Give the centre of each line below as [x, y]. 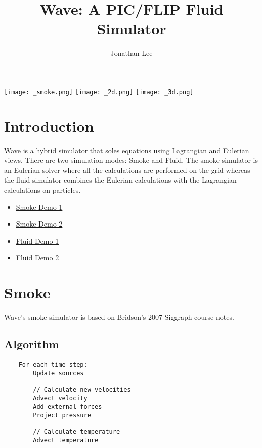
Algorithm [32, 344]
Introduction [49, 126]
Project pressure [62, 415]
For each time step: [53, 364]
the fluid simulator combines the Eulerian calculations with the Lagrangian [120, 180]
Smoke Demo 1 [39, 207]
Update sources [58, 373]
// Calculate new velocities [82, 390]
